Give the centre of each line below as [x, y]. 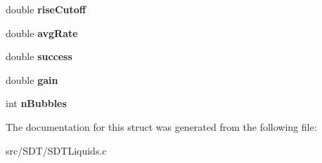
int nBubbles [36, 103]
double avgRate [42, 33]
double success [39, 56]
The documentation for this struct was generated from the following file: [161, 126]
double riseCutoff [46, 9]
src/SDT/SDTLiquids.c [56, 150]
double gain [32, 79]
